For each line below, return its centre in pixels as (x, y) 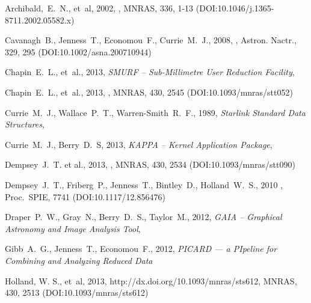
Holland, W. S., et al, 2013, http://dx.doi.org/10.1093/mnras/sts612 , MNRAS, (151, 280)
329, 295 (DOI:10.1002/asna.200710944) (78, 51)
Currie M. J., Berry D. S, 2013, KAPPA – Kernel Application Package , (139, 144)
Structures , (25, 124)
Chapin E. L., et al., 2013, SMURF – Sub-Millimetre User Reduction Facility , (150, 72)
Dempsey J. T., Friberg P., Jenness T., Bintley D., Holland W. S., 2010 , (144, 184)
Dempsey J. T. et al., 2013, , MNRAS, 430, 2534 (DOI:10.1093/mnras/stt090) (150, 164)
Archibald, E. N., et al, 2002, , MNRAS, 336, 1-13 (99, 8)
